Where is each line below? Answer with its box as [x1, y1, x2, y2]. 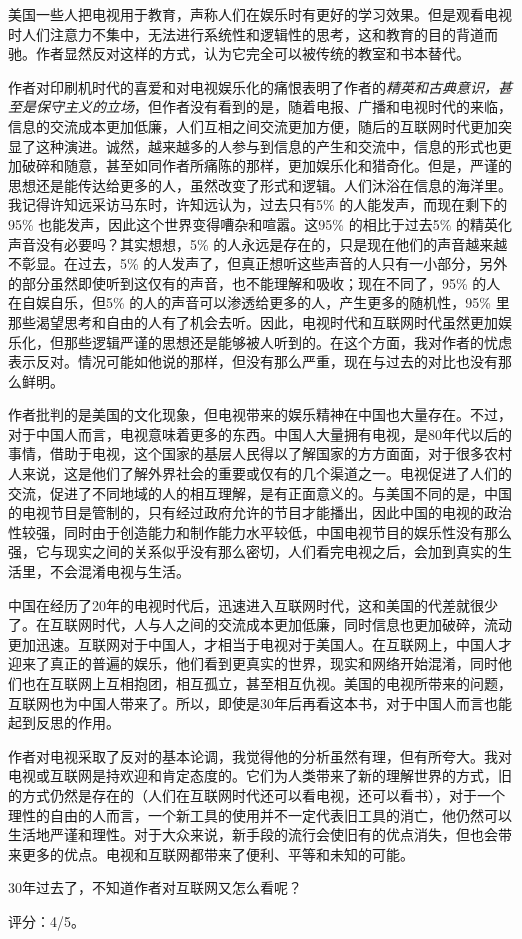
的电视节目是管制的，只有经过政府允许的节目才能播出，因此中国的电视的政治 [8, 502, 512, 523]
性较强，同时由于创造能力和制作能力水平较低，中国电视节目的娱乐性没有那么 [8, 521, 512, 542]
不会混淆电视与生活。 [49, 561, 190, 582]
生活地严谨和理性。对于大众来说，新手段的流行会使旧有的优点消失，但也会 [8, 824, 498, 845]
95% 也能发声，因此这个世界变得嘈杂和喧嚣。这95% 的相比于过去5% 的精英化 [8, 213, 512, 234]
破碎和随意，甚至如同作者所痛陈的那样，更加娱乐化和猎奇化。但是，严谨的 [21, 155, 512, 176]
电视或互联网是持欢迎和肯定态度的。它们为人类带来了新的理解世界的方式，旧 [8, 765, 512, 786]
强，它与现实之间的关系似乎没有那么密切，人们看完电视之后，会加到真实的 [8, 541, 498, 562]
